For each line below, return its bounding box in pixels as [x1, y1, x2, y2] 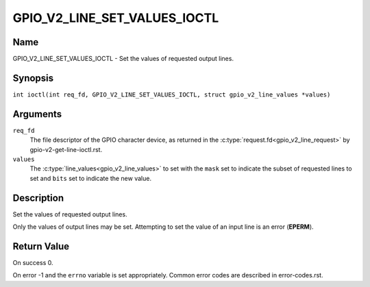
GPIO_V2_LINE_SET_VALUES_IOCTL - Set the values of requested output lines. [12, 55, 234, 63]
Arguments [12, 108, 62, 120]
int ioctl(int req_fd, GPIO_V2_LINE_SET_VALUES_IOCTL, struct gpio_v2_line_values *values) [12, 90, 331, 99]
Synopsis [12, 72, 54, 84]
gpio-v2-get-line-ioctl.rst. [29, 145, 103, 153]
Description [12, 192, 64, 203]
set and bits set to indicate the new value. [29, 174, 152, 182]
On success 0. [12, 259, 53, 267]
